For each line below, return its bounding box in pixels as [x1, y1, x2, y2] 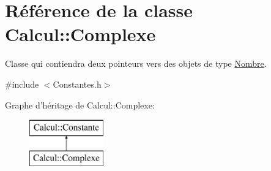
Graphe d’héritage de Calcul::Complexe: [5, 98, 155, 111]
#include [5, 77, 39, 90]
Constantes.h [53, 77, 102, 90]
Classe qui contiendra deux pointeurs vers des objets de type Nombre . [5, 57, 267, 70]
